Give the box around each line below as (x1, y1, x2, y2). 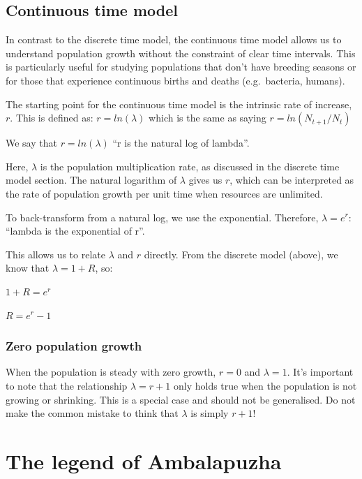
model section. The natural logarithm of (6, 172, 177, 187)
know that (6, 260, 50, 275)
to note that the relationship (6, 378, 128, 392)
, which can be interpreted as (229, 172, 354, 187)
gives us (188, 172, 223, 187)
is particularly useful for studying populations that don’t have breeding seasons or (6, 59, 356, 74)
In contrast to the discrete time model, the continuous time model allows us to (6, 32, 342, 47)
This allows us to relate (6, 246, 105, 261)
